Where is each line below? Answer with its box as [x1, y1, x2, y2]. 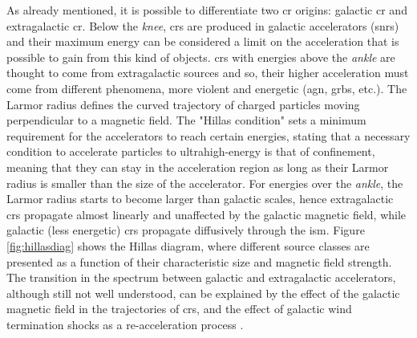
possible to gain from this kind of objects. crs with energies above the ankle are [6, 48, 395, 65]
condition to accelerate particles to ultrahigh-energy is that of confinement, [6, 143, 375, 160]
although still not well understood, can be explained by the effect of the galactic [6, 284, 400, 301]
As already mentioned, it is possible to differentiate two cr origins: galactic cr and [6, 2, 407, 18]
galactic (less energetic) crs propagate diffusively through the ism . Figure [6, 222, 365, 238]
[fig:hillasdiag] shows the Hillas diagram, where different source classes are [6, 237, 370, 254]
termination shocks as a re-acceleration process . [6, 316, 244, 332]
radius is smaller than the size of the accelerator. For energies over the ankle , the [6, 174, 403, 191]
